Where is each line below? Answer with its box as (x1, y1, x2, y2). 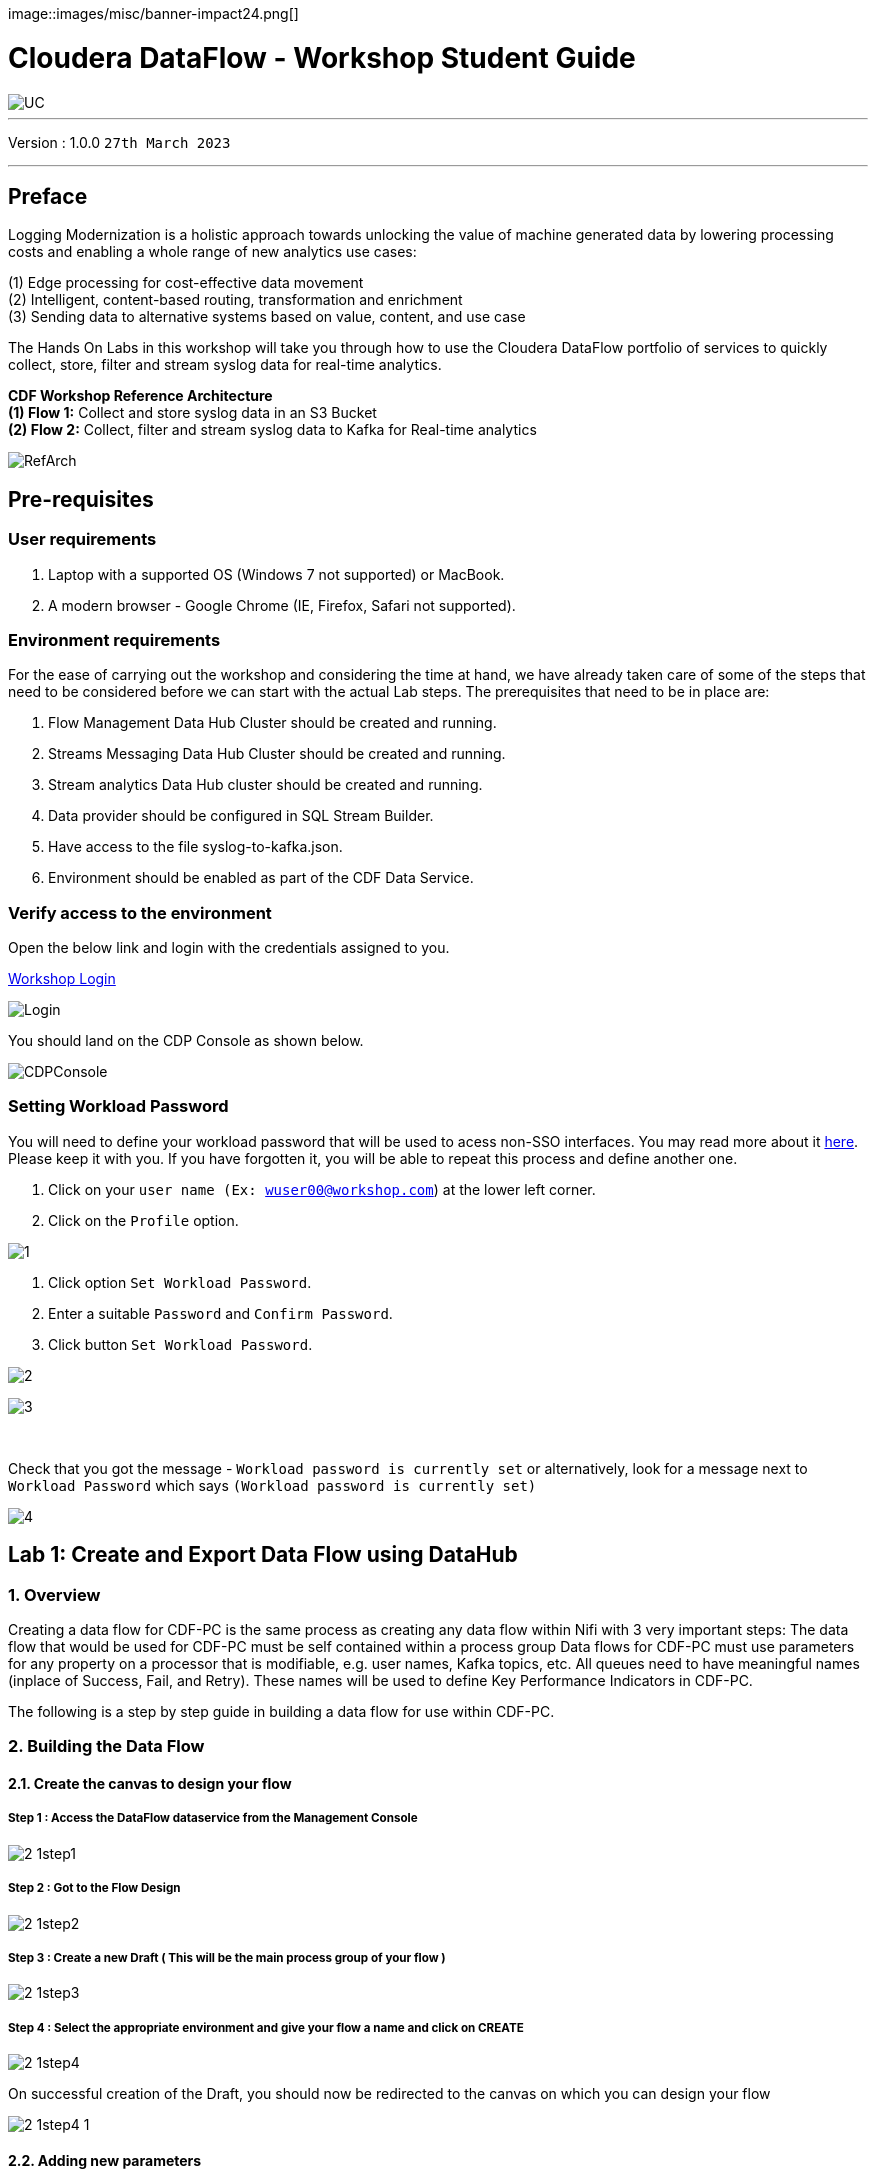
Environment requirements (8, 629, 221, 650)
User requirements (8, 529, 157, 550)
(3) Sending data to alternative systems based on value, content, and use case (8, 308, 526, 326)
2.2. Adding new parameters (8, 2151, 202, 2169)
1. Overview (8, 1584, 101, 1605)
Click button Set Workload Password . (48, 1335, 313, 1353)
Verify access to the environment (8, 902, 272, 923)
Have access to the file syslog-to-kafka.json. (48, 838, 343, 856)
